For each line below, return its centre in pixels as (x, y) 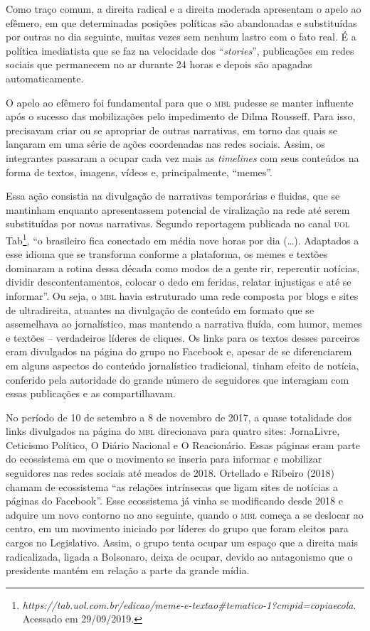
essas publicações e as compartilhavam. (91, 393)
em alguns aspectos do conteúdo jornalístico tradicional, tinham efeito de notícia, (183, 365)
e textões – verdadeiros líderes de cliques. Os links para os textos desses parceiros (183, 337)
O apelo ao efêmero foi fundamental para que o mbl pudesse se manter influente (180, 102)
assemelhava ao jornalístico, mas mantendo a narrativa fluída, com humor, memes (184, 324)
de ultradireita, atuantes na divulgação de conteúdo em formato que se (160, 309)
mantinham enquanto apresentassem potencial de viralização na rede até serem (178, 209)
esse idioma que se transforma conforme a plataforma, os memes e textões (167, 254)
